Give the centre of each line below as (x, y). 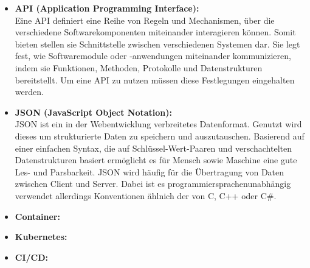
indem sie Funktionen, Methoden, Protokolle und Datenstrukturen (139, 67)
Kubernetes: (41, 237)
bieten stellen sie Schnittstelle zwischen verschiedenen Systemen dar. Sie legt (157, 44)
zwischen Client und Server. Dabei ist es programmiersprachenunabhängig (153, 184)
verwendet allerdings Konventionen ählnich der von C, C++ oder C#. (146, 195)
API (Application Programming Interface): (107, 8)
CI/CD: (32, 257)
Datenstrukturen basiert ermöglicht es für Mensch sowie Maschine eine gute (156, 160)
